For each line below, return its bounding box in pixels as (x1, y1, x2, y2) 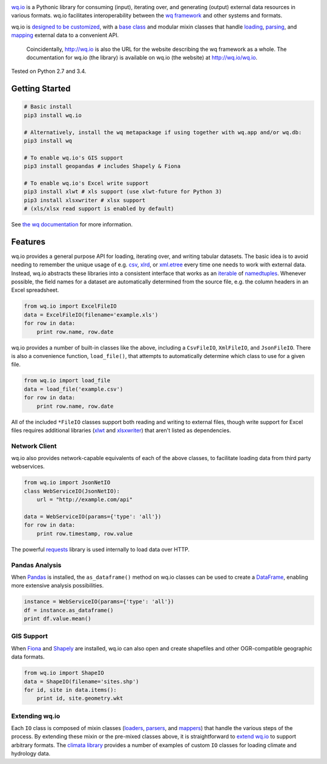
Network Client (11, 442, 57, 450)
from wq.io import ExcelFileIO (24, 303, 117, 309)
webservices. (11, 463, 45, 470)
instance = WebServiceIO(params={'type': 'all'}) (24, 598, 174, 605)
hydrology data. (11, 750, 51, 757)
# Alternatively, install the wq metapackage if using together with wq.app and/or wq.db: (24, 129, 302, 136)
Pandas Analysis (11, 561, 62, 569)
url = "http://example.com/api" (36, 496, 133, 503)
